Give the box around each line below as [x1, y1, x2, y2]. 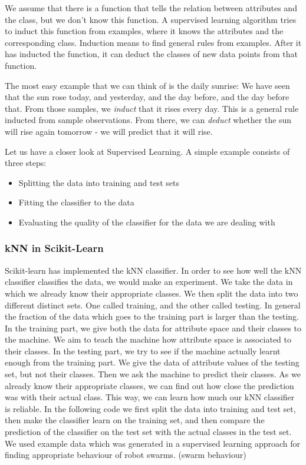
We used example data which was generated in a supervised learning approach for [5, 437, 301, 449]
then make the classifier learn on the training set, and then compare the [5, 414, 265, 426]
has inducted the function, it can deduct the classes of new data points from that [5, 48, 298, 60]
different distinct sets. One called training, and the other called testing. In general [5, 298, 301, 311]
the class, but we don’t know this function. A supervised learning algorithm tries [5, 13, 297, 25]
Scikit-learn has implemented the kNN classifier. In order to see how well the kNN [5, 264, 302, 276]
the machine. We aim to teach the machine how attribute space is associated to [5, 333, 291, 346]
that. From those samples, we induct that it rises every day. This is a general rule [5, 102, 299, 114]
